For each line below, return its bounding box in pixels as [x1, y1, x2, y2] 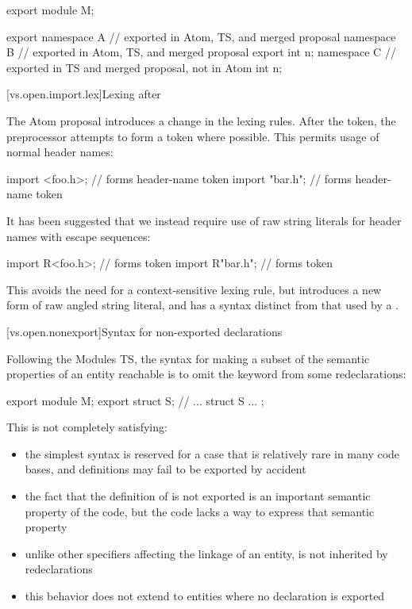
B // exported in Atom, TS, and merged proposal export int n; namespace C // [6, 44, 396, 60]
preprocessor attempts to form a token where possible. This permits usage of [6, 128, 379, 144]
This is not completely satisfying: [6, 419, 167, 435]
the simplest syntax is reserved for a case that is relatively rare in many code [25, 445, 400, 462]
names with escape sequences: [6, 228, 151, 244]
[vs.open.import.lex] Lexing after [6, 86, 161, 102]
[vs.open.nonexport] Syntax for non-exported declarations [6, 323, 283, 339]
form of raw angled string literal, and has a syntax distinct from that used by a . [6, 297, 399, 313]
